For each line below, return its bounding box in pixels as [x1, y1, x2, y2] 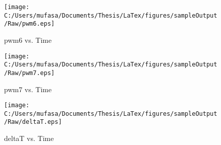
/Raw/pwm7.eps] [4, 69, 55, 77]
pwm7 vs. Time [4, 84, 52, 94]
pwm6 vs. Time [4, 34, 52, 45]
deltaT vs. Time [4, 133, 54, 143]
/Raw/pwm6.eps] [4, 20, 55, 28]
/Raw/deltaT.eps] [4, 118, 62, 126]
